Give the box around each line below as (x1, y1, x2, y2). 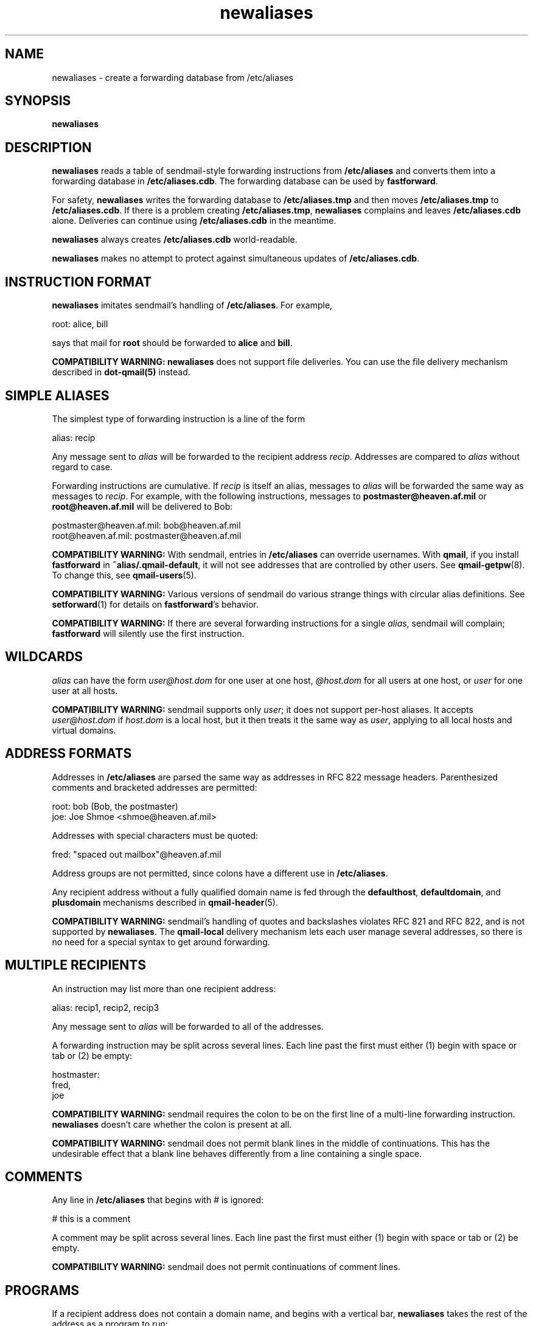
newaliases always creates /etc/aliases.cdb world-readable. (52, 234, 298, 245)
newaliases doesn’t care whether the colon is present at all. (52, 1119, 292, 1130)
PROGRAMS (5, 1282, 80, 1298)
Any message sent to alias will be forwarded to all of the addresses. (52, 1021, 324, 1032)
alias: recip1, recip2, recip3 (52, 1002, 159, 1013)
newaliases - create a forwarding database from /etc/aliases (52, 72, 293, 83)
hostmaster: (52, 1069, 100, 1080)
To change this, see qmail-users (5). (52, 569, 197, 580)
